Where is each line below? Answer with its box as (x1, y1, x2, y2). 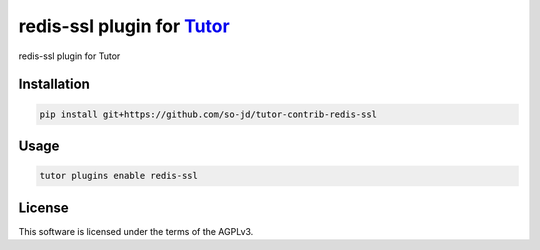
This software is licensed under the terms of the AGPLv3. (18, 225, 254, 237)
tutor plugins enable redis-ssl (39, 170, 199, 182)
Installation (18, 76, 90, 93)
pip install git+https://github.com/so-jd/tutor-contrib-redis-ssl (39, 108, 378, 120)
